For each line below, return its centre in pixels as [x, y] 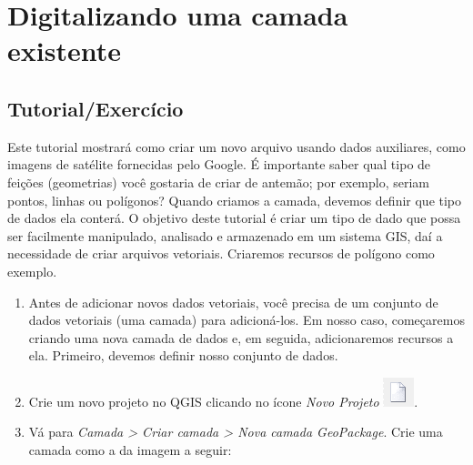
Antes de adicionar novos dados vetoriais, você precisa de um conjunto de [233, 302]
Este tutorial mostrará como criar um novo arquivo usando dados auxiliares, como [236, 146]
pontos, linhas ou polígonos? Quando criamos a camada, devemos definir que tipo [235, 200]
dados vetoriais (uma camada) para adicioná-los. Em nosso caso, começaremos [247, 320]
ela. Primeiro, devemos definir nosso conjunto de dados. [183, 355]
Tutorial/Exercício [96, 108]
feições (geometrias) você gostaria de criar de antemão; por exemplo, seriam [219, 182]
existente [64, 51]
